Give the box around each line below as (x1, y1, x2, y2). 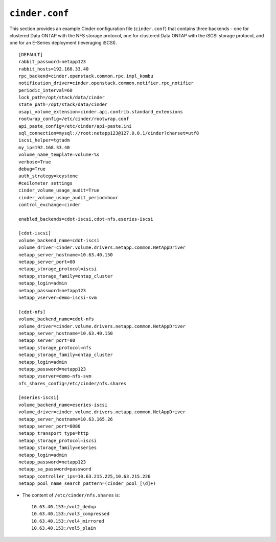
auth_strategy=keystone (18, 173, 78, 179)
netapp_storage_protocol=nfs (18, 345, 91, 350)
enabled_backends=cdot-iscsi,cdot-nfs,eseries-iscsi (18, 216, 153, 222)
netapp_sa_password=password (18, 466, 91, 472)
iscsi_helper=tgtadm (18, 137, 70, 143)
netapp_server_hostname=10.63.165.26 (18, 416, 113, 422)
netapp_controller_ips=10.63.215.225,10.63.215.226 (18, 473, 151, 479)
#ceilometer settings (18, 180, 73, 186)
